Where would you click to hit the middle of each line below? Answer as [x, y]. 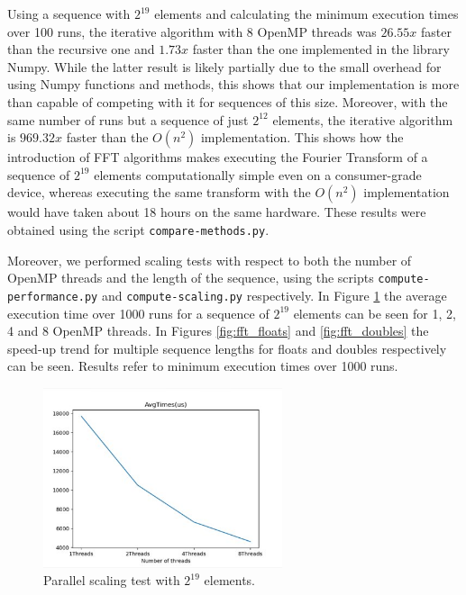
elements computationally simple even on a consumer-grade [258, 174]
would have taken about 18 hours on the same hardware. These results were [217, 212]
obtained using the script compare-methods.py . [138, 229]
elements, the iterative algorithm [363, 119]
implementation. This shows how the [302, 137]
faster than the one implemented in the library [321, 49]
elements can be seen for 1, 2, [375, 313]
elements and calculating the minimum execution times [306, 14]
